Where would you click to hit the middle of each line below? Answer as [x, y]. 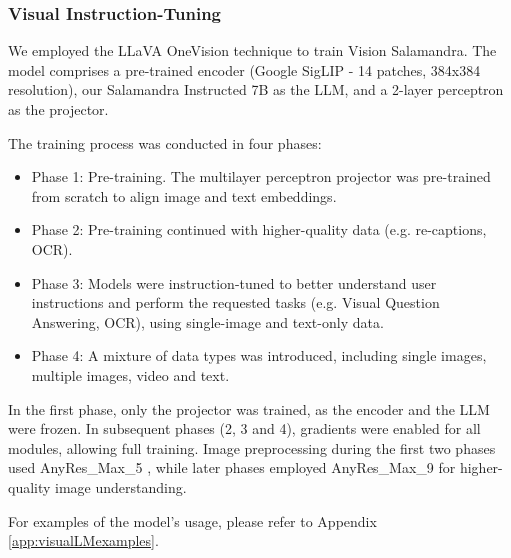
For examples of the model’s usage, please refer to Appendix [192, 520]
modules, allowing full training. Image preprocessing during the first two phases [252, 447]
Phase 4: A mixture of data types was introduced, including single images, [259, 355]
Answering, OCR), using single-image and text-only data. [207, 321]
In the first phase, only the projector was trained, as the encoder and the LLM [249, 408]
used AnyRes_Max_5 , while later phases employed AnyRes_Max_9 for [232, 467]
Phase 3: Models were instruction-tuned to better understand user [234, 282]
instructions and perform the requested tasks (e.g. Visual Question [235, 302]
